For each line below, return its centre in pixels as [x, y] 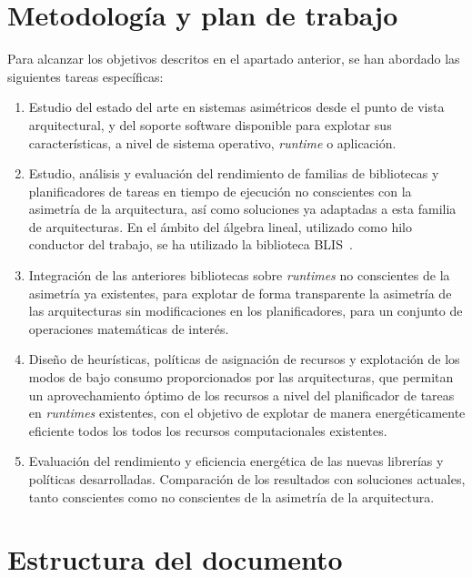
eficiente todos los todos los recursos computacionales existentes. [208, 430]
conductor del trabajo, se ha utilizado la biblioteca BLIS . [191, 244]
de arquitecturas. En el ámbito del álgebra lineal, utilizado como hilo [220, 226]
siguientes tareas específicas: [85, 76]
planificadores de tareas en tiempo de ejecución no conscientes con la [220, 191]
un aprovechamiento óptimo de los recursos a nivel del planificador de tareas [241, 395]
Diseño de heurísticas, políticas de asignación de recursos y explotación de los [244, 359]
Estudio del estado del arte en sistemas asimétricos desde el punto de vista [236, 107]
